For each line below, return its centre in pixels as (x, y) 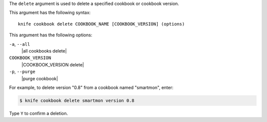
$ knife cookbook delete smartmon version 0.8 (77, 100)
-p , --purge (22, 72)
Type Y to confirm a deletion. (39, 113)
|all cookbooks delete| (44, 51)
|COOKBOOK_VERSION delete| (53, 64)
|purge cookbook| (40, 78)
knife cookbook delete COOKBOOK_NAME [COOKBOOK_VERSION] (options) (101, 24)
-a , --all (20, 44)
